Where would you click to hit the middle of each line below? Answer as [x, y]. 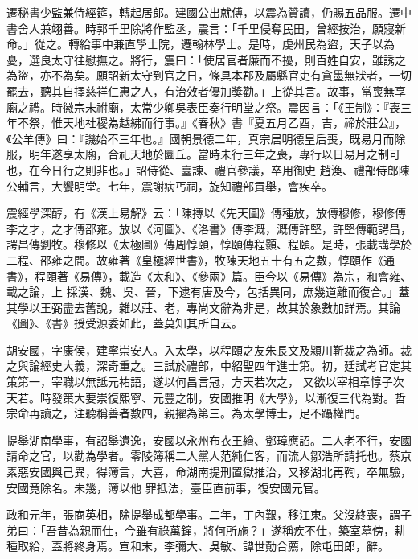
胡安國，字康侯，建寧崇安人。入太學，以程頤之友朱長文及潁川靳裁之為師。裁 [209, 349]
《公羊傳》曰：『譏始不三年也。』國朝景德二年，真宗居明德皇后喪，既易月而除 [206, 138]
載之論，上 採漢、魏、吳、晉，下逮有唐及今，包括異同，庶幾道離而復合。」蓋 [208, 292]
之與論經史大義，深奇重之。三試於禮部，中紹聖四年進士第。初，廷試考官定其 [209, 366]
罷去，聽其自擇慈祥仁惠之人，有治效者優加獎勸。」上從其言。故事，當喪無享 [206, 90]
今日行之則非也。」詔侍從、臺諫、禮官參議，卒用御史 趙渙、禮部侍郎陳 [225, 169]
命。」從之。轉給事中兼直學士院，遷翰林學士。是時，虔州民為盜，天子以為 [201, 44]
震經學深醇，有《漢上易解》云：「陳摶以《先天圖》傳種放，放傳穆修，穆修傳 [206, 213]
